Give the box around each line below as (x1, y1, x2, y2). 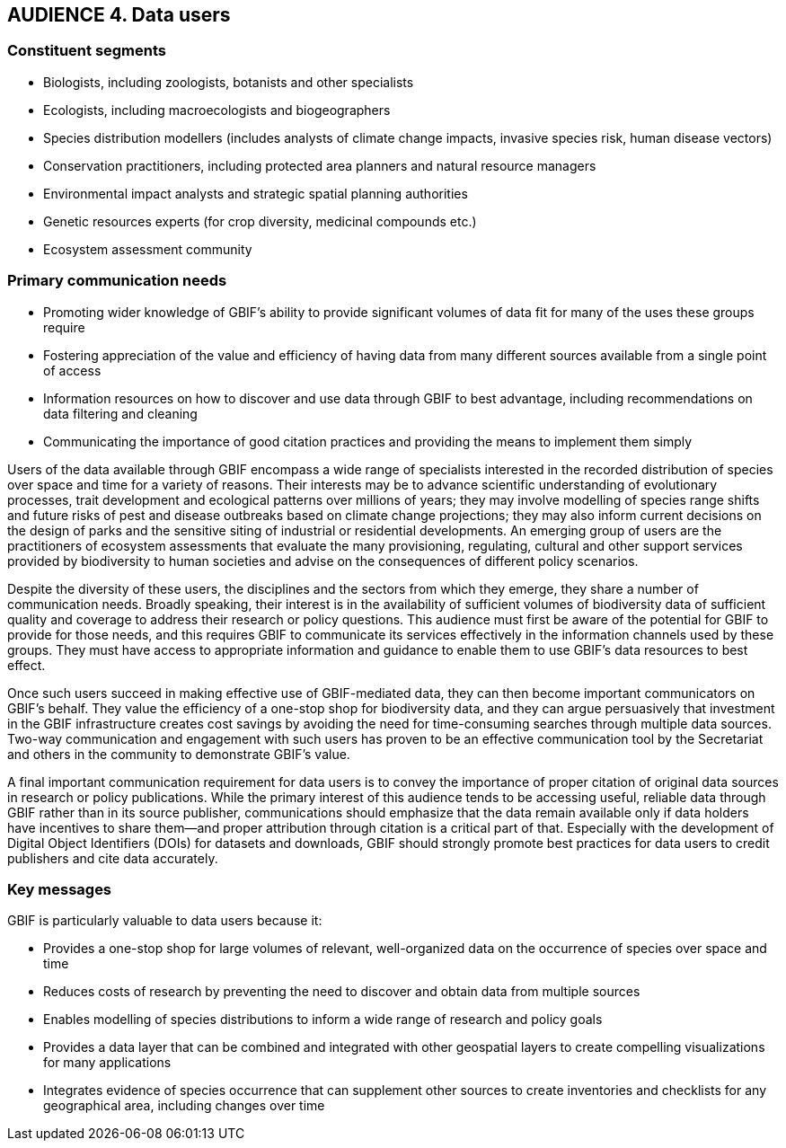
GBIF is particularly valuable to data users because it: (7, 913, 322, 929)
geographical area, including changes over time (43, 1098, 325, 1114)
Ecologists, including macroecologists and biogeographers (43, 102, 391, 118)
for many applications (43, 1055, 172, 1071)
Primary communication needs (7, 271, 227, 290)
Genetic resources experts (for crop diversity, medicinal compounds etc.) (43, 213, 477, 229)
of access (43, 362, 102, 378)
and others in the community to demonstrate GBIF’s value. (7, 746, 350, 762)
